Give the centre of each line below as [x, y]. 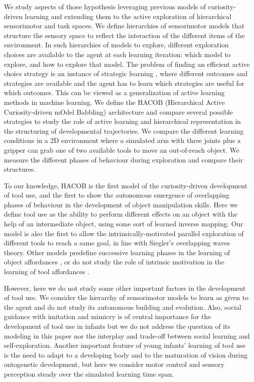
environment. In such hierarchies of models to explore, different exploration [116, 45]
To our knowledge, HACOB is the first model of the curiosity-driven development [126, 185]
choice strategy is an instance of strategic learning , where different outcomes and [126, 73]
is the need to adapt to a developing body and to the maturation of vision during [126, 354]
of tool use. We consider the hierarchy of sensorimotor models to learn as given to [126, 297]
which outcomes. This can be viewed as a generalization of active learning [114, 92]
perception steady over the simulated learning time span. [89, 373]
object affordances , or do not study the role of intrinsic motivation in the [114, 262]
